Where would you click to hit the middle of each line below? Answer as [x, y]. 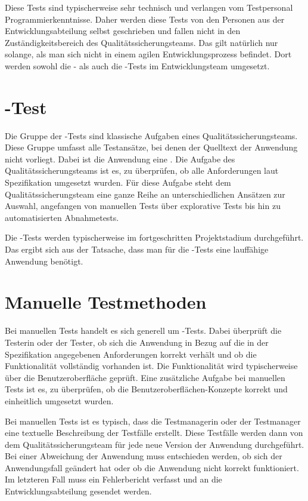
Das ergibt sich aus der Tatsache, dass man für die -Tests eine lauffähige [137, 249]
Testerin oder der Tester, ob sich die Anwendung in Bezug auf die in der [137, 342]
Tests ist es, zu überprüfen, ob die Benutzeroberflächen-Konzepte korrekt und [146, 389]
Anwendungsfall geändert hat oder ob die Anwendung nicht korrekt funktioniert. [152, 467]
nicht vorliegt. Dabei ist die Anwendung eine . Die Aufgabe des [120, 159]
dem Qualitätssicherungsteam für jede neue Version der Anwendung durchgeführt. [155, 444]
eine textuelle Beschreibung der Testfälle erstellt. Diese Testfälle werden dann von [154, 433]
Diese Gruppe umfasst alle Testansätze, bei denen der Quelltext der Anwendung [151, 147]
